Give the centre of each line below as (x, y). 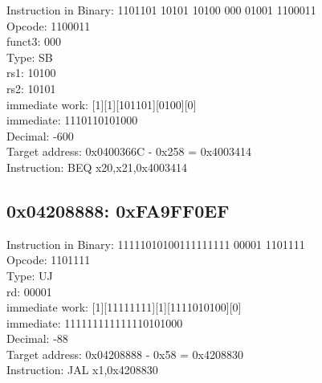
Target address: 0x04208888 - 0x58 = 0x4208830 (125, 354)
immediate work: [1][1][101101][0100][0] (102, 104)
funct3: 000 (34, 41)
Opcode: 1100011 (49, 25)
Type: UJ (30, 275)
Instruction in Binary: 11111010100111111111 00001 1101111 (156, 244)
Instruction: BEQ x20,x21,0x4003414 (97, 167)
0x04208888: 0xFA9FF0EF (118, 210)
